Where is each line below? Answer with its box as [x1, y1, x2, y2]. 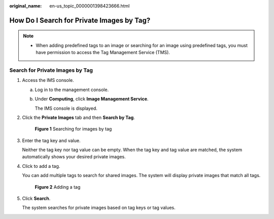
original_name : [9, 3, 42, 9]
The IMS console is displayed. [35, 105, 97, 111]
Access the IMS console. [22, 77, 74, 83]
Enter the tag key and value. [22, 137, 81, 144]
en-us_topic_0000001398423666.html [49, 3, 130, 9]
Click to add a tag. [22, 163, 60, 169]
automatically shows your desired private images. [22, 154, 126, 160]
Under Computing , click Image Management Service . [35, 96, 149, 102]
